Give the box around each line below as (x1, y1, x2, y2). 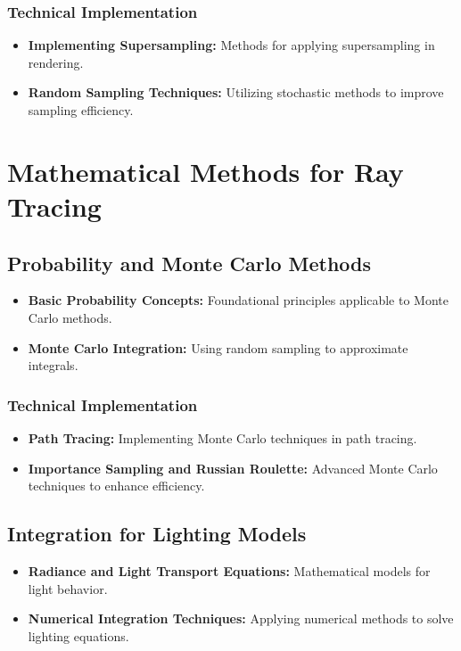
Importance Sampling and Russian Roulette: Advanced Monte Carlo (28, 458, 438, 477)
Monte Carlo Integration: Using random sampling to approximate (28, 338, 408, 357)
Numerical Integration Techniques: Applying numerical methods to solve (28, 609, 454, 628)
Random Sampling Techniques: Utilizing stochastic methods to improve (28, 83, 444, 102)
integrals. (28, 356, 78, 375)
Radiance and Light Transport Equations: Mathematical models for (28, 561, 431, 580)
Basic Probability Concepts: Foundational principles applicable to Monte (28, 291, 449, 309)
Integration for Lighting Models (7, 520, 307, 548)
